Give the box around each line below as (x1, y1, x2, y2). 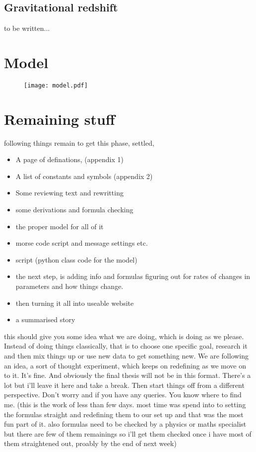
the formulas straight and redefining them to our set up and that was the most (4, 409, 244, 419)
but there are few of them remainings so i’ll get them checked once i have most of (4, 428, 252, 439)
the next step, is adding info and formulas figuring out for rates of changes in (15, 271, 251, 281)
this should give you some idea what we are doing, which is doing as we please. (4, 331, 244, 341)
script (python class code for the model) (15, 254, 137, 265)
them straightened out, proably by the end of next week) (4, 438, 177, 449)
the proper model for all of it (15, 221, 104, 231)
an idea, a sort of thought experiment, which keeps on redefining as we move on (4, 360, 246, 370)
